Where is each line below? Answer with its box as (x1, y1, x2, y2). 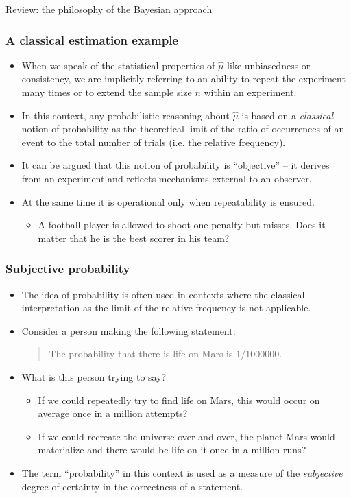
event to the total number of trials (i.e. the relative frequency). (21, 134, 286, 149)
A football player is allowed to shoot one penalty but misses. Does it (38, 217, 326, 232)
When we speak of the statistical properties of (21, 58, 215, 72)
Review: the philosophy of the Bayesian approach (5, 2, 213, 16)
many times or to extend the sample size (21, 85, 192, 99)
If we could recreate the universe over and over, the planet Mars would (38, 429, 335, 443)
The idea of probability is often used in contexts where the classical (21, 287, 305, 301)
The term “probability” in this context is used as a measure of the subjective (21, 465, 343, 479)
